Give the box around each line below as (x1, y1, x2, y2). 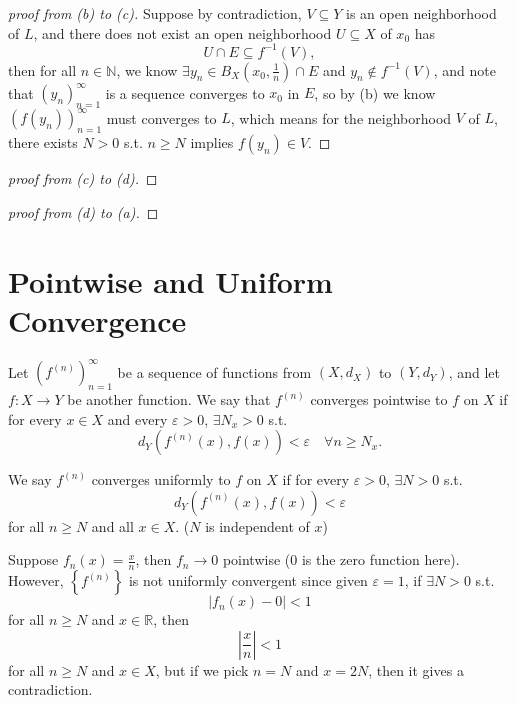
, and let (448, 361, 500, 382)
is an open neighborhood (346, 3, 497, 23)
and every (107, 408, 168, 429)
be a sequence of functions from (117, 361, 312, 382)
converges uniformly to (91, 469, 231, 490)
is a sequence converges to (105, 82, 265, 103)
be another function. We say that (67, 389, 271, 410)
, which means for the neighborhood (230, 107, 452, 128)
